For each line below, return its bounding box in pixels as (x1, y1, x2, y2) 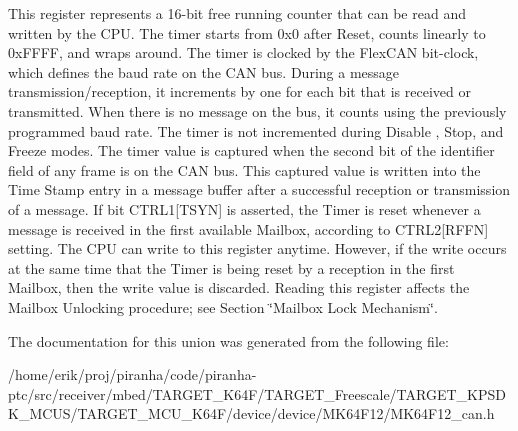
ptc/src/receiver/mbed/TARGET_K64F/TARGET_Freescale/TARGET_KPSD (8, 383, 506, 404)
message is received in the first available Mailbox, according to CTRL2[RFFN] (8, 218, 489, 239)
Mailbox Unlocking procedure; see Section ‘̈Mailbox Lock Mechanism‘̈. (8, 296, 438, 317)
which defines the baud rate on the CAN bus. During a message (8, 61, 400, 82)
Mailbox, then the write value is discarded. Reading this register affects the (8, 277, 470, 298)
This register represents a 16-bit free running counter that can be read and (8, 3, 466, 23)
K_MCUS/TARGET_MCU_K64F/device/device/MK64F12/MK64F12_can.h (8, 403, 495, 424)
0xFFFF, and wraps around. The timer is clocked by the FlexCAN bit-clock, (8, 42, 479, 63)
